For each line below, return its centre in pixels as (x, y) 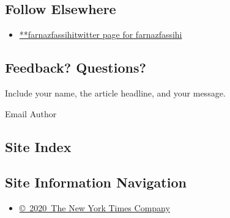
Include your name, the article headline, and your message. (115, 93)
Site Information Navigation (96, 182)
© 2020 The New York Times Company (95, 208)
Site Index (38, 146)
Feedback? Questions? (76, 67)
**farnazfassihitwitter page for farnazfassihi (101, 35)
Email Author (31, 113)
